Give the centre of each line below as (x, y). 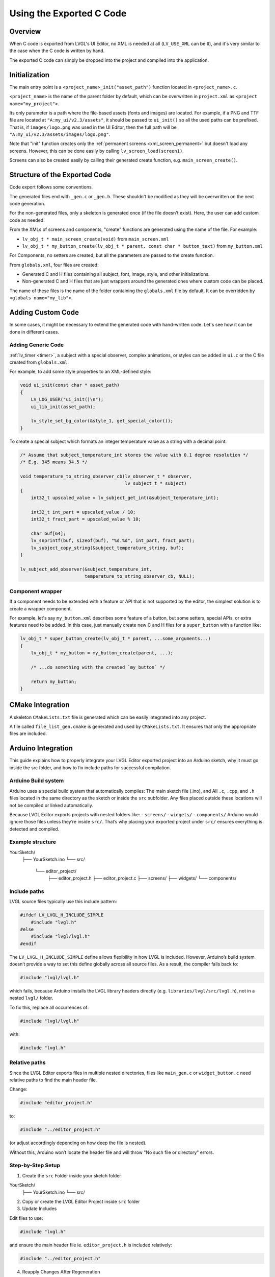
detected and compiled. (34, 829)
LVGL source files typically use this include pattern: (63, 902)
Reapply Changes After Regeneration (61, 1271)
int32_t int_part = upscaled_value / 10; (83, 512)
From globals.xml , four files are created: (54, 265)
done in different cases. (34, 332)
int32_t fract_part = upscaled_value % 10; (86, 519)
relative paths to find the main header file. (53, 1080)
